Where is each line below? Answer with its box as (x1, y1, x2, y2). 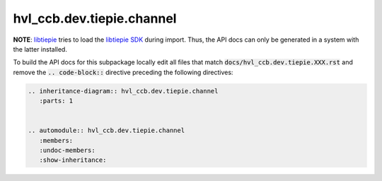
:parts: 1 (39, 97, 74, 105)
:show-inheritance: (39, 156, 107, 164)
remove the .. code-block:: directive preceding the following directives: (13, 68, 233, 76)
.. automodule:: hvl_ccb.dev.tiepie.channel (28, 127, 185, 134)
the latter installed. (13, 45, 67, 53)
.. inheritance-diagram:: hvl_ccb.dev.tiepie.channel (28, 87, 219, 95)
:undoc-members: (39, 146, 95, 155)
